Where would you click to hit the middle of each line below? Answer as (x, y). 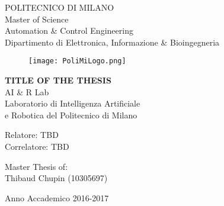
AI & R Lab (27, 91)
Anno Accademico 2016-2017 (57, 197)
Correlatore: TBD (37, 146)
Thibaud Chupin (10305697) (56, 178)
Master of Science (37, 19)
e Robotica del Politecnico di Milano (71, 115)
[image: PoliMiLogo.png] (77, 61)
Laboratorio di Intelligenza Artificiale (73, 103)
